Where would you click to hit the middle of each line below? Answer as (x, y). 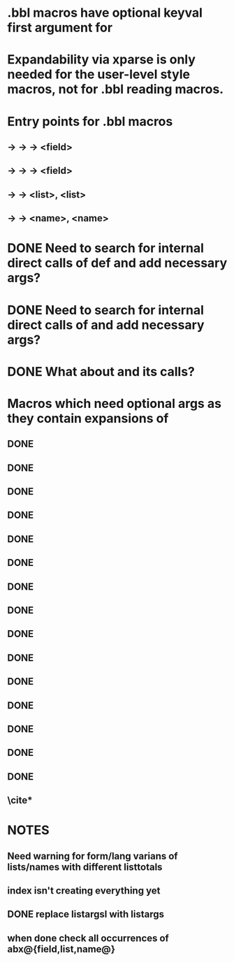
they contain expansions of (88, 418)
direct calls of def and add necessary (117, 263)
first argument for (60, 28)
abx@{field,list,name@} (61, 949)
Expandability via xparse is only (101, 60)
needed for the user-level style (99, 74)
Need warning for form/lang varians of (93, 856)
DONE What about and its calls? (101, 371)
